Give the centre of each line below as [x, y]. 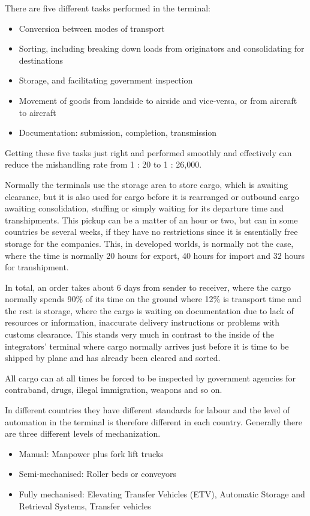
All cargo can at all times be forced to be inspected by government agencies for [150, 378]
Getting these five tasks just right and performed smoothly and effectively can [148, 152]
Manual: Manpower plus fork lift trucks [91, 453]
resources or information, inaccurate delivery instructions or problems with [142, 322]
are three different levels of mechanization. [83, 433]
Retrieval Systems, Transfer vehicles [85, 505]
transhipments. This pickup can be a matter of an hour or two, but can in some [151, 220]
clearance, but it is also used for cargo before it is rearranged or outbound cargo [152, 196]
